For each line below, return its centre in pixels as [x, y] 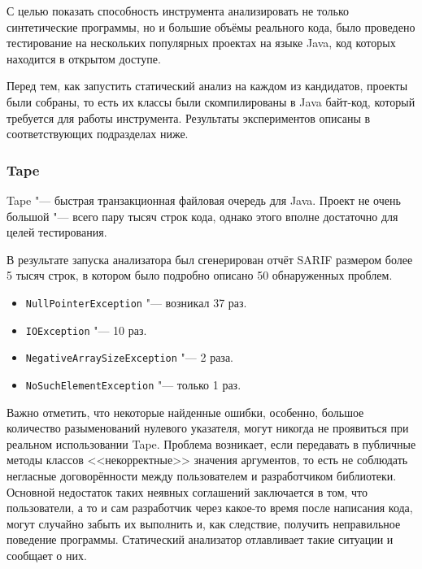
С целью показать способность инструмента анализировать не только [178, 11]
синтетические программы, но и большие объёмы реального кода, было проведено [211, 26]
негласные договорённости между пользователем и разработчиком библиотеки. [202, 475]
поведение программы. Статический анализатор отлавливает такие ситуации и [200, 539]
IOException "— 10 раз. [86, 330]
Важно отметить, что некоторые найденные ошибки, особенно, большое [185, 412]
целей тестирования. [57, 232]
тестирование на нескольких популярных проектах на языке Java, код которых [201, 43]
